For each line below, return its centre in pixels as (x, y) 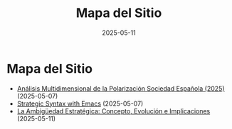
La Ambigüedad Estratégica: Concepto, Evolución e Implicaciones (114, 111)
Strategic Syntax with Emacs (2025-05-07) (80, 103)
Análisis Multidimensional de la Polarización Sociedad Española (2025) (121, 88)
